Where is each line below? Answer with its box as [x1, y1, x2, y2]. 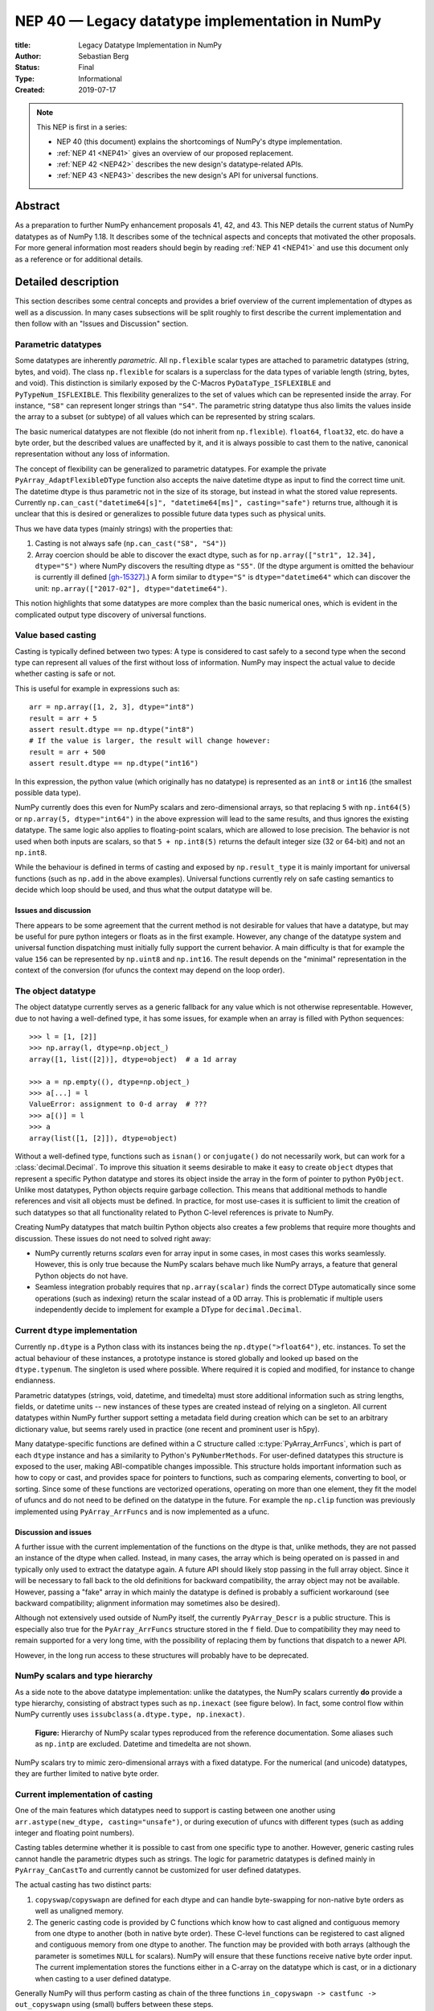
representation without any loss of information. [14, 449, 170, 459]
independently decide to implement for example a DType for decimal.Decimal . [35, 1304, 301, 1314]
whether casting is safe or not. [14, 668, 116, 679]
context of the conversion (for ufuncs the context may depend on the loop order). [14, 965, 285, 975]
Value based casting [14, 630, 96, 641]
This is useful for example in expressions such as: [14, 684, 180, 693]
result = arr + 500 [29, 747, 106, 756]
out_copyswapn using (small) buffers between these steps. [14, 2000, 214, 2009]
